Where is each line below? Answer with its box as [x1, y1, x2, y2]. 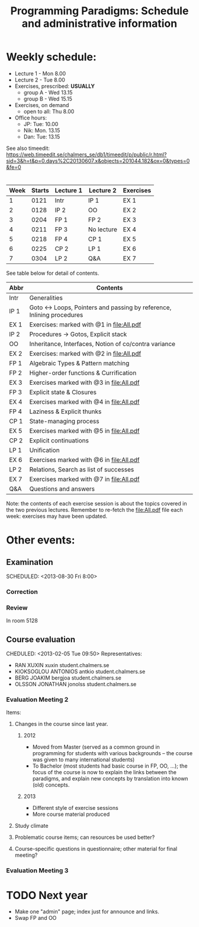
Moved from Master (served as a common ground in [32, 743, 160, 750]
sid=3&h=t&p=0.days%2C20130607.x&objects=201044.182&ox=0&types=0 [6, 157, 190, 164]
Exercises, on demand [14, 101, 69, 108]
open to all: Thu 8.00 [23, 108, 75, 115]
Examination [6, 557, 53, 567]
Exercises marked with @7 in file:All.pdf [29, 475, 140, 483]
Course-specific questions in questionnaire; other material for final [14, 846, 178, 853]
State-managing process [29, 417, 99, 426]
